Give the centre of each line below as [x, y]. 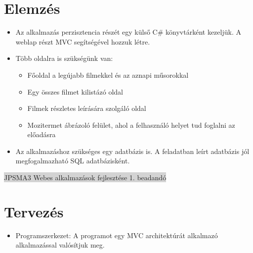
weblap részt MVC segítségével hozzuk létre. [83, 41]
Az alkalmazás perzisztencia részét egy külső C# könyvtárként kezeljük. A [128, 32]
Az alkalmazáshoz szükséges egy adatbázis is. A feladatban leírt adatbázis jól [132, 151]
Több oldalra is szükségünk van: [64, 58]
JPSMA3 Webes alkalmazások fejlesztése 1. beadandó [85, 177]
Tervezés [34, 211]
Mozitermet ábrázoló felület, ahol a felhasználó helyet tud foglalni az [131, 125]
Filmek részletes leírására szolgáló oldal [87, 108]
